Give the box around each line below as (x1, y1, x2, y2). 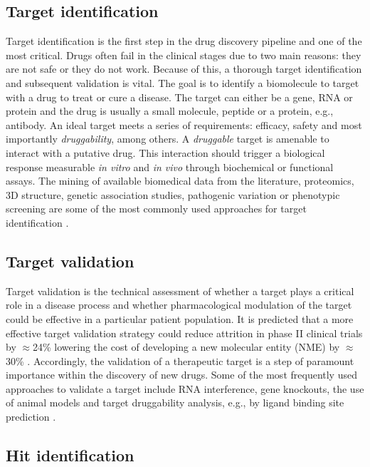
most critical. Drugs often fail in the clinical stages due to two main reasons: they (6, 47, 361, 62)
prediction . (6, 409, 56, 424)
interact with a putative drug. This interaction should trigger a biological (6, 145, 325, 160)
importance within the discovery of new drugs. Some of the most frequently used (6, 367, 357, 382)
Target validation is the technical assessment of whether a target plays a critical (6, 283, 354, 298)
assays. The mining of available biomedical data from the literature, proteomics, (6, 173, 354, 188)
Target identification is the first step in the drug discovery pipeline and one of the (6, 34, 362, 48)
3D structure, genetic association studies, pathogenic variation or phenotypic (6, 187, 340, 202)
